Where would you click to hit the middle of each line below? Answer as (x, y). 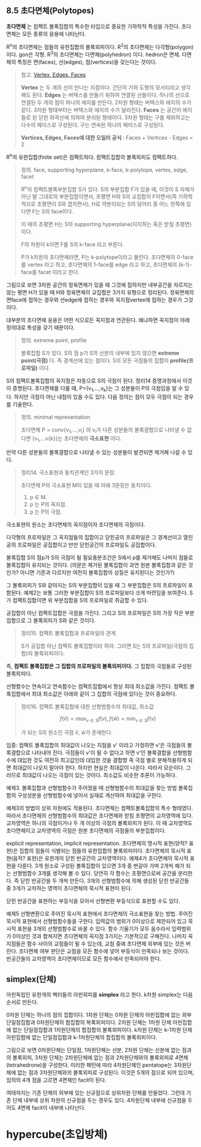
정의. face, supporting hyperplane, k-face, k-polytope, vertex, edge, (104, 170)
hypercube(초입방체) (57, 1134)
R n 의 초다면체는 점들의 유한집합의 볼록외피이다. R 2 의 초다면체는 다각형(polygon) (100, 46)
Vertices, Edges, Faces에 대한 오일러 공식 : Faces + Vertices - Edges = (107, 138)
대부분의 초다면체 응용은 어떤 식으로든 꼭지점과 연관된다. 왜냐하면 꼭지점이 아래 (98, 320)
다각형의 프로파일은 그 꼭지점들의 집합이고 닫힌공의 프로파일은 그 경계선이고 (94, 537)
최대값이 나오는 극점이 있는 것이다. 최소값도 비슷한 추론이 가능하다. (99, 775)
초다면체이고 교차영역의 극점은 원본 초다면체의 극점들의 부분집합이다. (86, 830)
